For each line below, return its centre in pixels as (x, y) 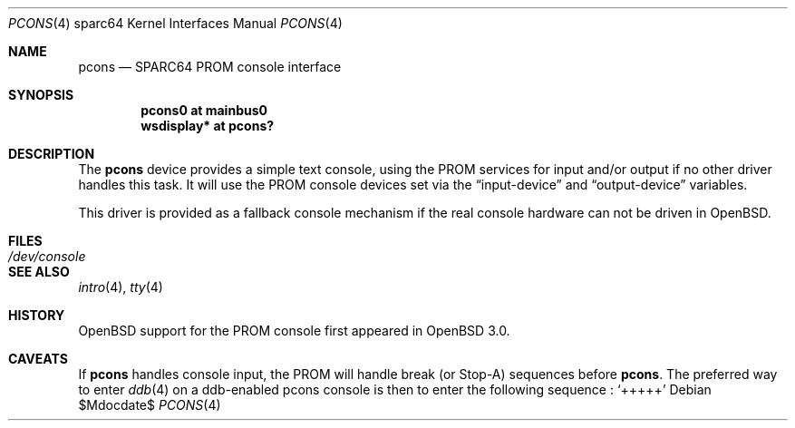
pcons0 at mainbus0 (204, 110)
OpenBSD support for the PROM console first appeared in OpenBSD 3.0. (294, 331)
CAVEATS (38, 359)
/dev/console (47, 256)
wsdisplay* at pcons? (208, 126)
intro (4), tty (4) (121, 287)
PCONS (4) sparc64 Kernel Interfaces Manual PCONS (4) (175, 23)
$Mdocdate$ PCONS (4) (150, 405)
